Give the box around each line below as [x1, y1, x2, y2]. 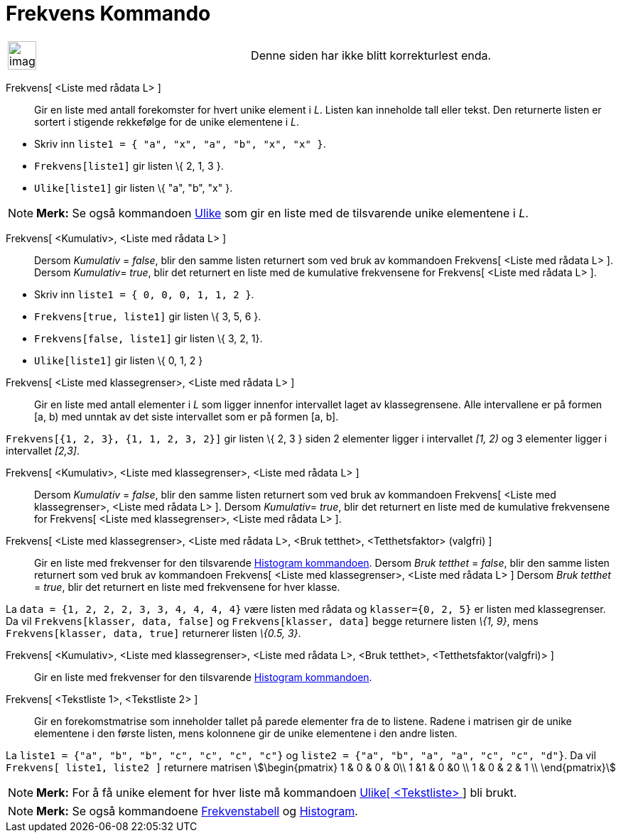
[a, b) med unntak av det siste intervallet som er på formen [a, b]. [34, 410, 339, 423]
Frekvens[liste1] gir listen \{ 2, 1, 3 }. [34, 159, 224, 172]
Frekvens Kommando [6, 1, 211, 26]
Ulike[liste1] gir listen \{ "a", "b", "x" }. [34, 181, 233, 194]
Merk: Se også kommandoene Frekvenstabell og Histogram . [36, 803, 358, 818]
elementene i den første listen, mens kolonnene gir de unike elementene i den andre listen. [34, 727, 458, 739]
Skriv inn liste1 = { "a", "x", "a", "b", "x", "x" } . [34, 137, 326, 150]
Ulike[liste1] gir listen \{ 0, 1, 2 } [34, 354, 203, 366]
